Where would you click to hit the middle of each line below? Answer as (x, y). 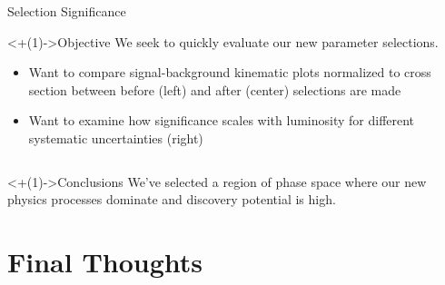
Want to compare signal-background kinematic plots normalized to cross (230, 72)
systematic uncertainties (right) (116, 138)
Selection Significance (67, 11)
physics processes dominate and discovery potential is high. (172, 199)
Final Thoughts (105, 261)
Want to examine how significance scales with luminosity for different (222, 120)
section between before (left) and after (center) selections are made (215, 89)
